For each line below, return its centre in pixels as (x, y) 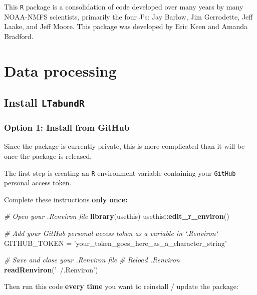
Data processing (60, 70)
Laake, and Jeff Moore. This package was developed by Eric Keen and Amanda (126, 26)
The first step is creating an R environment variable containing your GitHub (120, 173)
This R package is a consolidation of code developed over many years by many (124, 7)
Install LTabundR (44, 102)
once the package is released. (48, 156)
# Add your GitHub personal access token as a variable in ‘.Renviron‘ (111, 233)
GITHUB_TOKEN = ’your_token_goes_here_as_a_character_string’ (115, 243)
